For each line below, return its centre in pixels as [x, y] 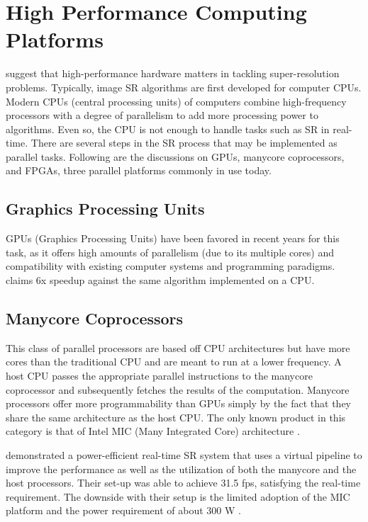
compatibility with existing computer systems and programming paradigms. [171, 266]
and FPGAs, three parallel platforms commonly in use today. [139, 170]
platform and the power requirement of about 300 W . [123, 510]
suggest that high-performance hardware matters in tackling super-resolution [173, 73]
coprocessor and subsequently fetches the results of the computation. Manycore [178, 389]
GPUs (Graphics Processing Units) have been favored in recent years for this [173, 238]
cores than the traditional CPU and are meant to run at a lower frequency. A [174, 362]
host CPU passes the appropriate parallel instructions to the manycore [159, 376]
